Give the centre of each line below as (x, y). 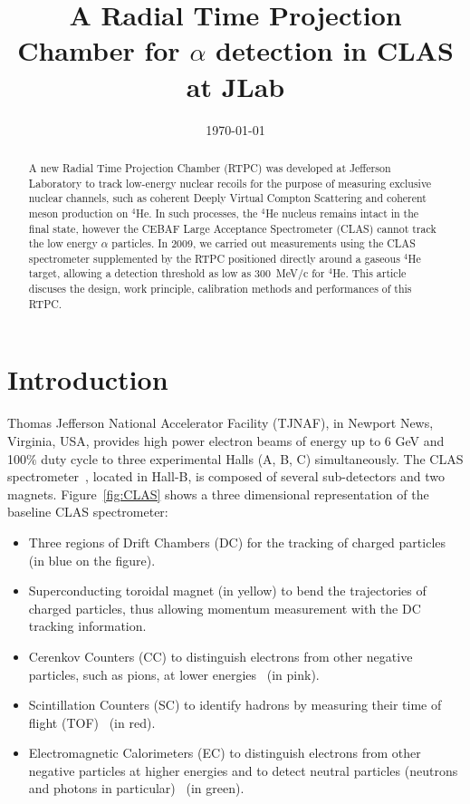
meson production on (78, 213)
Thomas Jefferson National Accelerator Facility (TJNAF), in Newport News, (221, 423)
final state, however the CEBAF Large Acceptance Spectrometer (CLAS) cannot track (232, 228)
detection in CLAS (335, 50)
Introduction (88, 379)
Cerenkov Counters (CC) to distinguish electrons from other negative (221, 656)
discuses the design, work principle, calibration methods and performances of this (220, 289)
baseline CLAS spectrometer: (88, 512)
